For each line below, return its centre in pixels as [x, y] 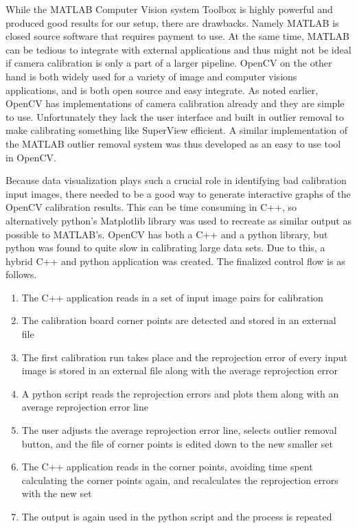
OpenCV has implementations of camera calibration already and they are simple [175, 103]
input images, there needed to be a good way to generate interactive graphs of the [178, 193]
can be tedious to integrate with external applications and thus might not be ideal [178, 49]
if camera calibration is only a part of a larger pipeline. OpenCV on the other [169, 63]
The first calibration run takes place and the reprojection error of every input [185, 357]
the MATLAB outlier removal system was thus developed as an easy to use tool [173, 143]
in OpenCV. [31, 157]
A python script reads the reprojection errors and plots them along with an [180, 393]
